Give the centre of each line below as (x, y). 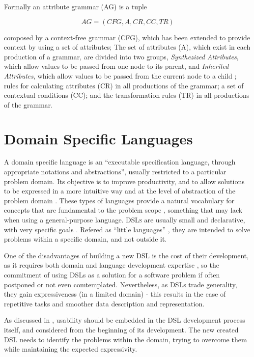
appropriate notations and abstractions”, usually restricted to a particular (115, 172)
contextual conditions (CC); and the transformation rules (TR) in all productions (127, 95)
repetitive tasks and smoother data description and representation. (104, 303)
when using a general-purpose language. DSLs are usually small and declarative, (125, 220)
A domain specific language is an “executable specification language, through (120, 162)
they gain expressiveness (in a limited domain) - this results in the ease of (115, 294)
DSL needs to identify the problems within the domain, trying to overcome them (126, 339)
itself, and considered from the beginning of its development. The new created (121, 329)
